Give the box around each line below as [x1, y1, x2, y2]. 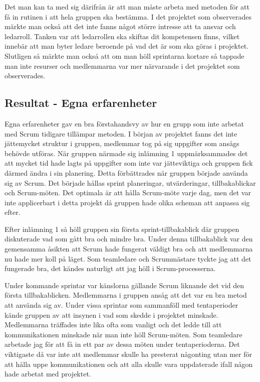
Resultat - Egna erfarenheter [5, 95, 157, 110]
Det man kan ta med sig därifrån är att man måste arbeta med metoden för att [5, 2, 249, 12]
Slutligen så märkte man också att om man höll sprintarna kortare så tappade [5, 50, 244, 61]
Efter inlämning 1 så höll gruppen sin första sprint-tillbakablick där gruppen [5, 223, 239, 234]
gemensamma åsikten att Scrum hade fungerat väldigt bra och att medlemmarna [5, 243, 253, 254]
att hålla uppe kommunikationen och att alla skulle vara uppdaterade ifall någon [5, 358, 253, 369]
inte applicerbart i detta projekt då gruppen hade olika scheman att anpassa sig [5, 197, 250, 207]
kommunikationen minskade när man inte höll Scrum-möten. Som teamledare [5, 329, 242, 339]
